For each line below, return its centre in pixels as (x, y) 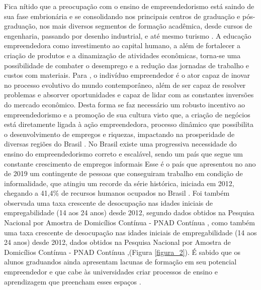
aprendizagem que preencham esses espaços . (73, 281)
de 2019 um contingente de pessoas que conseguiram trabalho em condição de (123, 173)
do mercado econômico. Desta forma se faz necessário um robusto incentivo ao (124, 104)
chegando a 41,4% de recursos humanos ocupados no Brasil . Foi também (117, 193)
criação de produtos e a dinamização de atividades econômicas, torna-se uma (122, 55)
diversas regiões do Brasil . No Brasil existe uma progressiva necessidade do (120, 144)
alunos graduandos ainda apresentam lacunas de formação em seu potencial (120, 262)
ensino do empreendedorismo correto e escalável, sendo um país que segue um (123, 153)
